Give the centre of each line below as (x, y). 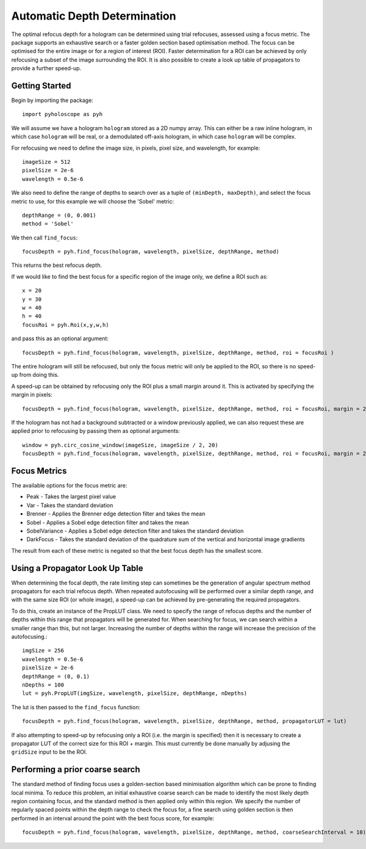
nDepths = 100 (43, 685)
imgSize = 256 (43, 651)
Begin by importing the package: (52, 100)
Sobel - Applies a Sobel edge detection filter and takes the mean (108, 522)
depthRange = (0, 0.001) (59, 215)
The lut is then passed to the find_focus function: (76, 707)
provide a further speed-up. (46, 68)
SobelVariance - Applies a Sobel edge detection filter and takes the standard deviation (135, 531)
